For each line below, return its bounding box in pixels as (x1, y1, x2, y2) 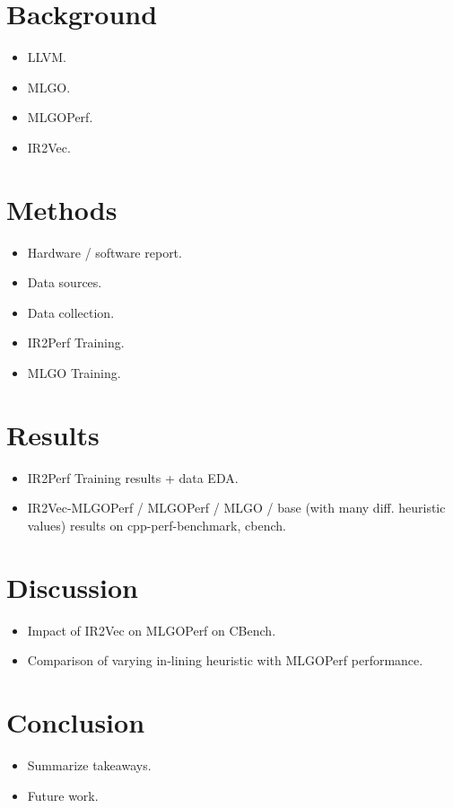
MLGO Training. (27, 364, 121, 382)
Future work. (27, 786, 99, 804)
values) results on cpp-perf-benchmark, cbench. (27, 515, 286, 534)
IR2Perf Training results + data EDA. (27, 468, 239, 487)
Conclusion (6, 704, 145, 740)
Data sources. (27, 273, 102, 292)
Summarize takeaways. (27, 755, 152, 774)
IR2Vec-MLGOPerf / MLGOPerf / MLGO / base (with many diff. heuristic (27, 498, 446, 517)
